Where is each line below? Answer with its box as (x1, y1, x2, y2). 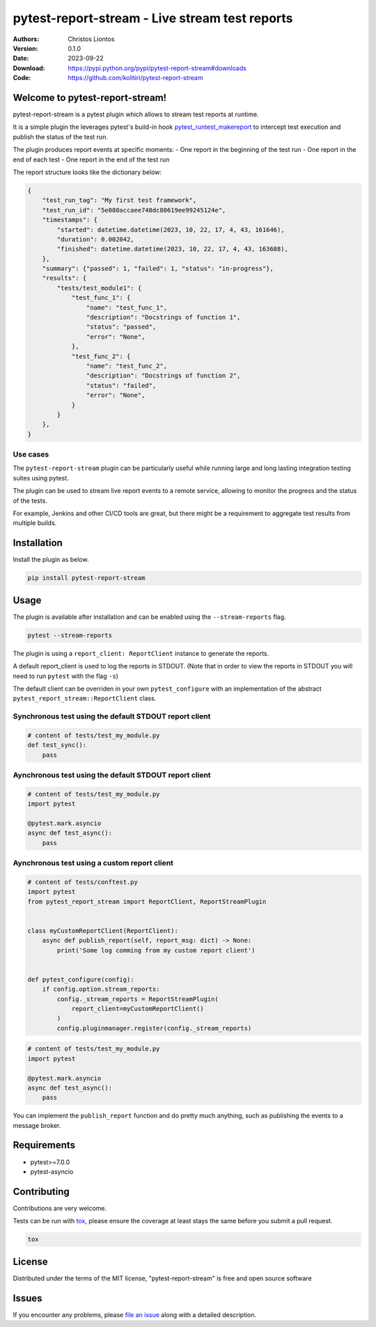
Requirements (13, 1139, 76, 1152)
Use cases (13, 450, 49, 460)
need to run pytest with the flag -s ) (13, 672, 118, 680)
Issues (13, 1292, 42, 1304)
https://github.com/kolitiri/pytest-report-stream (68, 74, 203, 82)
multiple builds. (13, 519, 57, 527)
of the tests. (13, 496, 48, 505)
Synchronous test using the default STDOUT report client (13, 712, 211, 721)
